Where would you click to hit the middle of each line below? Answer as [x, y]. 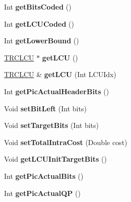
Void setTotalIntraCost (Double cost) [66, 142]
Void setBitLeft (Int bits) [45, 108]
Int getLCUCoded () [39, 23]
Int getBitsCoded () [38, 7]
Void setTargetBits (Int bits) [51, 125]
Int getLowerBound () [42, 41]
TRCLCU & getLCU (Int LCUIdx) [60, 74]
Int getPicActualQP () [42, 193]
